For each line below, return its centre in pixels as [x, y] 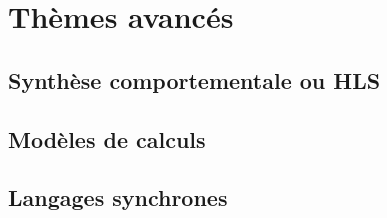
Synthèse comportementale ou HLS [194, 79]
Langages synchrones [118, 197]
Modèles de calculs [107, 138]
